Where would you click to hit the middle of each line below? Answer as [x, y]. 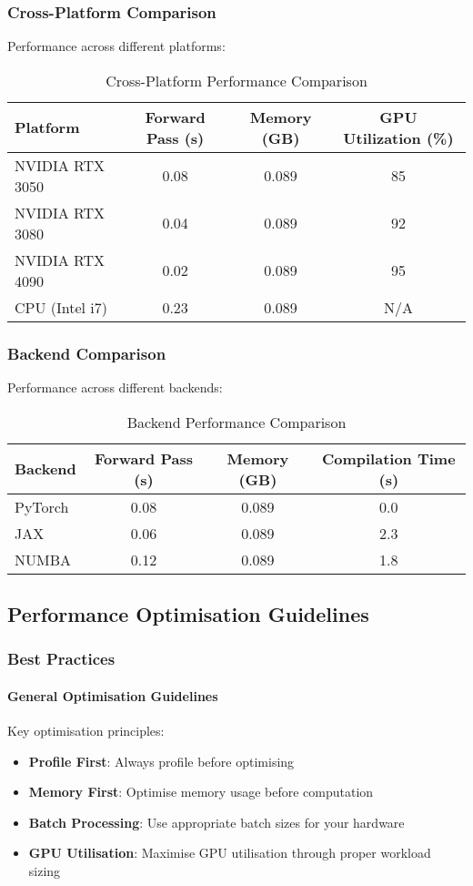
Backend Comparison [87, 353]
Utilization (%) [398, 137]
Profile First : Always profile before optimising [161, 761]
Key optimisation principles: [86, 731]
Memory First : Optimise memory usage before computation [201, 792]
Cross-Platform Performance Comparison [236, 80]
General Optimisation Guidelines [113, 695]
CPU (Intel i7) [61, 307]
